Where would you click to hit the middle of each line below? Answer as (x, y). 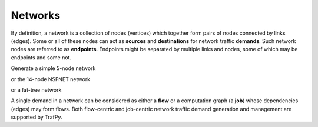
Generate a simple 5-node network (53, 68)
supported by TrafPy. (37, 117)
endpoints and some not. (41, 57)
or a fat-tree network (36, 90)
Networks (36, 15)
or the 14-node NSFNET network (51, 79)
